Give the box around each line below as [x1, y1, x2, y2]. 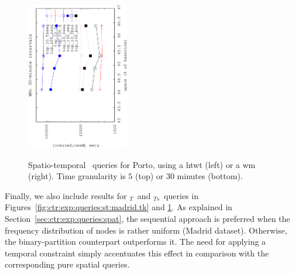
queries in [164, 189, 198, 201]
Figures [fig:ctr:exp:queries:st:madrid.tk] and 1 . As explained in [5, 201, 232, 213]
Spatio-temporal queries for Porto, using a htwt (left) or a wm [28, 158, 256, 170]
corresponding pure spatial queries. [5, 258, 130, 270]
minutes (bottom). [177, 170, 243, 182]
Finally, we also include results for [5, 189, 127, 201]
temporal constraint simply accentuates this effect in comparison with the [5, 246, 269, 259]
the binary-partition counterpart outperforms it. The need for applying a [5, 235, 266, 248]
